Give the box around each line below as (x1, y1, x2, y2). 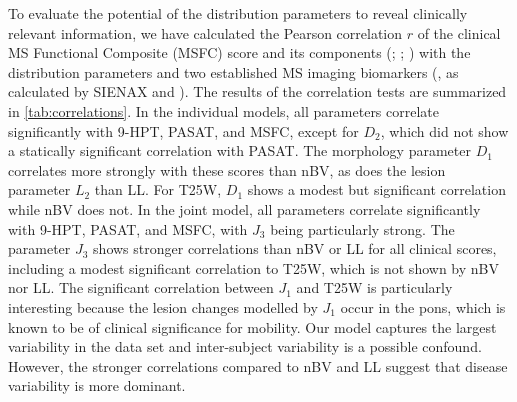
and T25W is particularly (296, 277, 453, 298)
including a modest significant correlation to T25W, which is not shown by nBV (8, 257, 499, 278)
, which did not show (380, 120, 509, 141)
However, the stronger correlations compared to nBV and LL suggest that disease (8, 355, 508, 376)
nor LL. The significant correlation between (8, 277, 274, 298)
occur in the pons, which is (340, 296, 506, 317)
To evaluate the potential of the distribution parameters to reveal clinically (8, 3, 468, 23)
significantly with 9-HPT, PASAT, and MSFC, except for (8, 120, 359, 141)
